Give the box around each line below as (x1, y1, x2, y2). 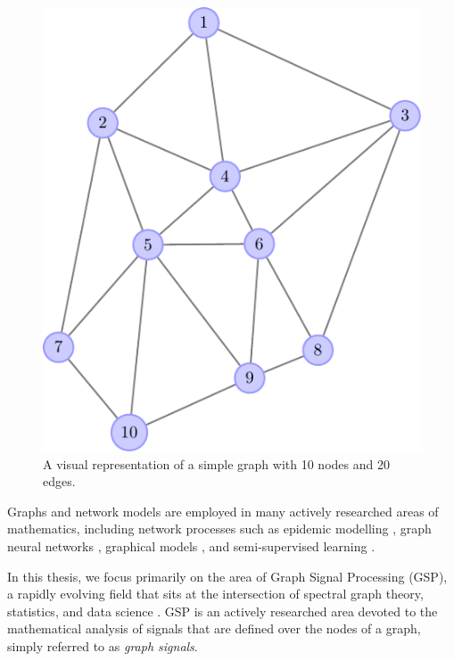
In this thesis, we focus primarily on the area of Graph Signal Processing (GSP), (7, 566, 448, 585)
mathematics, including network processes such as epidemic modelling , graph (7, 519, 432, 538)
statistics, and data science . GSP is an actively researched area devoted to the (7, 601, 438, 620)
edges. (43, 472, 76, 491)
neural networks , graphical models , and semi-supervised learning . (7, 536, 376, 555)
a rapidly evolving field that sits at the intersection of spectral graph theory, (7, 584, 424, 603)
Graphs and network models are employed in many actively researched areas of (7, 501, 439, 520)
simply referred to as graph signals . (7, 636, 198, 655)
